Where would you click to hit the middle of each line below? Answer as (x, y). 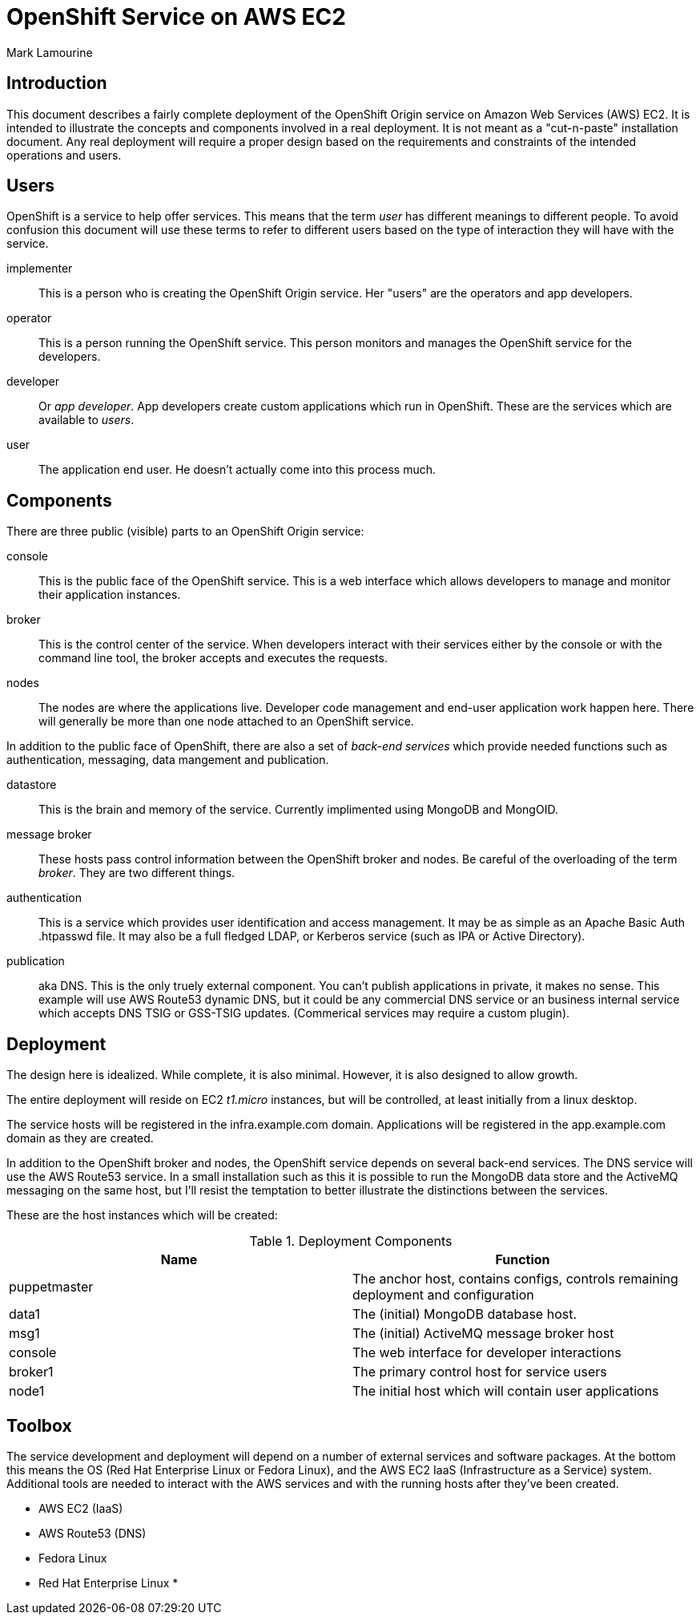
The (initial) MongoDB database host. (465, 1314)
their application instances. (110, 595)
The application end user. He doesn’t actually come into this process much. (237, 470)
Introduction (57, 83)
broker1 (31, 1372)
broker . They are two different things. (137, 873)
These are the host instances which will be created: (142, 1215)
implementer (40, 269)
